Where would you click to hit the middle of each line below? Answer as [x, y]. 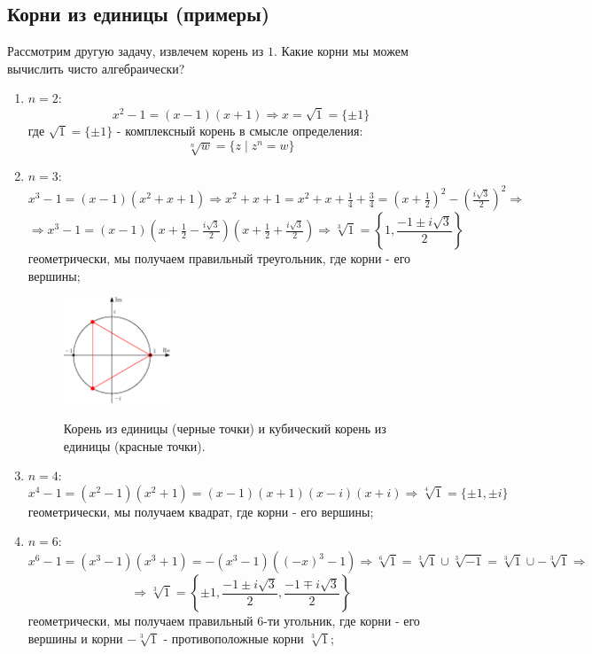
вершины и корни [75, 638]
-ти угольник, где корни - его [342, 621]
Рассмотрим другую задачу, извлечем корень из [136, 51]
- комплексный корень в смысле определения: [240, 131]
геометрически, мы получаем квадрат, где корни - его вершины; [201, 511]
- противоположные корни [234, 638]
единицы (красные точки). [134, 445]
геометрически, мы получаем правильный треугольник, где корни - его [219, 258]
